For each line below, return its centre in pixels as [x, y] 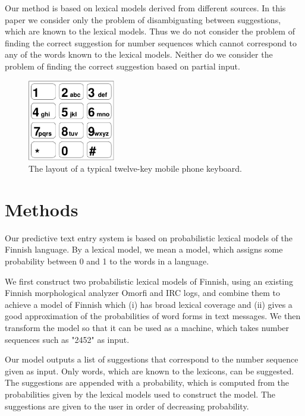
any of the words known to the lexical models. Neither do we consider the [139, 54]
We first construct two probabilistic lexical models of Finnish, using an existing [149, 281]
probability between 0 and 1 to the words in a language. [107, 261]
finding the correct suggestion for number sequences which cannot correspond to [151, 42]
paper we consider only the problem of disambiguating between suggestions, [143, 19]
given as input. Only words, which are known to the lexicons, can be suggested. [150, 371]
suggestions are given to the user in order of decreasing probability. [127, 406]
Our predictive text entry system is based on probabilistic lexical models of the [149, 237]
